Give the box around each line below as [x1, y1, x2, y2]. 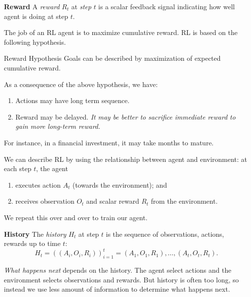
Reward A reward [4, 1, 60, 11]
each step [4, 163, 32, 174]
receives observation [15, 196, 74, 206]
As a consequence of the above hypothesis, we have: [4, 79, 158, 89]
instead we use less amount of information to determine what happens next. [4, 284, 230, 294]
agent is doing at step [4, 11, 68, 21]
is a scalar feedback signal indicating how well [98, 1, 235, 11]
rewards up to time [4, 238, 61, 248]
